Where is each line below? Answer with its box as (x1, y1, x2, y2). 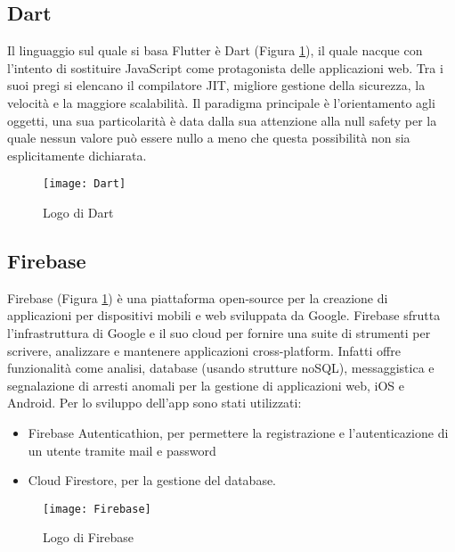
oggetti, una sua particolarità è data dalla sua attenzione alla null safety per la (7, 111, 437, 129)
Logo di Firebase (43, 528, 134, 547)
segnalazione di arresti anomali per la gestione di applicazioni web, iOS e (7, 375, 405, 394)
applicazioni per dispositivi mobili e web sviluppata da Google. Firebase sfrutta (7, 306, 441, 325)
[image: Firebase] (43, 502, 151, 515)
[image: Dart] (43, 177, 126, 191)
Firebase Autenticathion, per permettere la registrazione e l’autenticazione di (28, 423, 449, 441)
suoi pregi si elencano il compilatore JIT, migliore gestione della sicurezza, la (7, 76, 426, 95)
